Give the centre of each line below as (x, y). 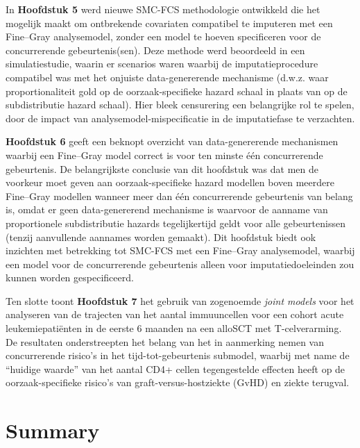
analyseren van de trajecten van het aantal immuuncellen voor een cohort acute (175, 314)
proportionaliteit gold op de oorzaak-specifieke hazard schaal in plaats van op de (177, 91)
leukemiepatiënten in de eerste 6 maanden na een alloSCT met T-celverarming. (174, 328)
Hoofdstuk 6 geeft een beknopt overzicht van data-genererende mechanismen (172, 141)
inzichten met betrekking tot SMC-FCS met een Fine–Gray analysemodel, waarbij (180, 250)
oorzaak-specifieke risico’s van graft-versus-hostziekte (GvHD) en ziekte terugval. (178, 382)
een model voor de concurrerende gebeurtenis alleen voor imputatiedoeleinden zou (180, 264)
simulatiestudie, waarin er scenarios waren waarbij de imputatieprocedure (162, 64)
